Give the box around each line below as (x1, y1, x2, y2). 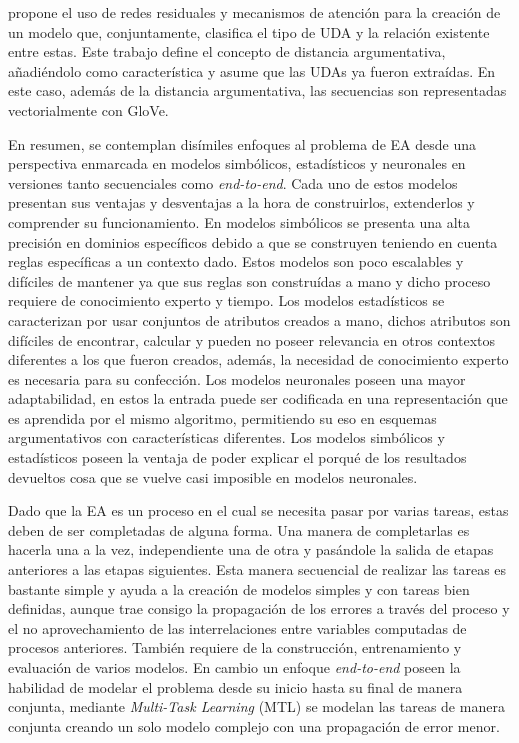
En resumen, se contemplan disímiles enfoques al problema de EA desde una (8, 133, 476, 154)
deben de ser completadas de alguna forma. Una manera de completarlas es (8, 519, 470, 540)
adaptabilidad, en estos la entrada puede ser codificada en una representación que (8, 388, 508, 409)
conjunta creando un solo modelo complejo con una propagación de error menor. (8, 715, 500, 736)
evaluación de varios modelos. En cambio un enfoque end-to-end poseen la (8, 657, 461, 677)
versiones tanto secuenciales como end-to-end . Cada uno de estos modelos (8, 172, 458, 193)
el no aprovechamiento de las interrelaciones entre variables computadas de (8, 617, 467, 638)
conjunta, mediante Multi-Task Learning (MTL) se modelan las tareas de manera (8, 696, 505, 717)
